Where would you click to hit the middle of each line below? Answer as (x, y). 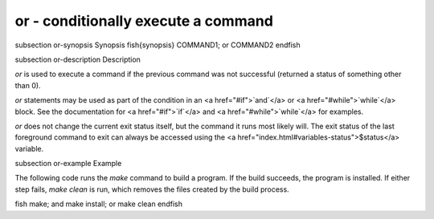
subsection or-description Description (78, 59)
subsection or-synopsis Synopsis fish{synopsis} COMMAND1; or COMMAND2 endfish (158, 45)
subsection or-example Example (68, 164)
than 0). (28, 85)
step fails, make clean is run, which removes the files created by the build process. (152, 189)
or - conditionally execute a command (144, 21)
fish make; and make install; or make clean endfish (98, 204)
